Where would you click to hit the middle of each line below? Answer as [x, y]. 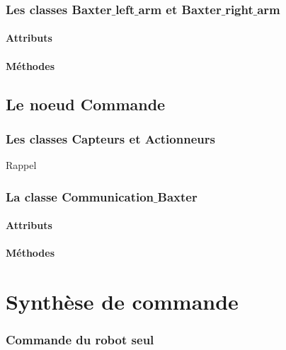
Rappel [21, 165]
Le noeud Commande [86, 104]
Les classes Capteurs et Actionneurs [110, 138]
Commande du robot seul [80, 340]
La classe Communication [80, 196]
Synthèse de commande [122, 302]
